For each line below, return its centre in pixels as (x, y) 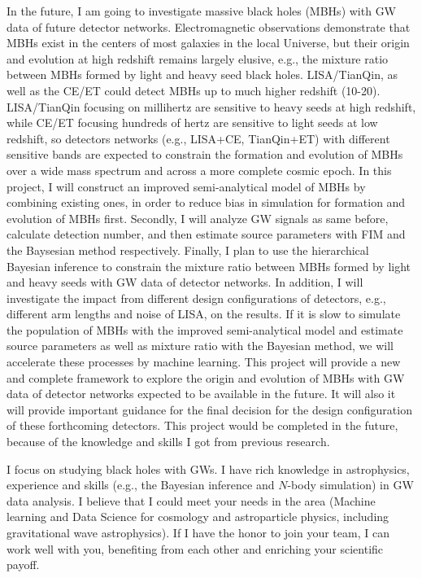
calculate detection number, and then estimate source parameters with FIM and (206, 234)
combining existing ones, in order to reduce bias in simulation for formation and (206, 202)
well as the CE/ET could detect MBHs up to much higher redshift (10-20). (194, 90)
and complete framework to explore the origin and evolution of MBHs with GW (206, 377)
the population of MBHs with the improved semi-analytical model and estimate (205, 329)
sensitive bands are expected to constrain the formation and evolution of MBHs (205, 154)
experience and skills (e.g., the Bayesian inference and (141, 485)
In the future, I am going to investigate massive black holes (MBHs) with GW (202, 11)
